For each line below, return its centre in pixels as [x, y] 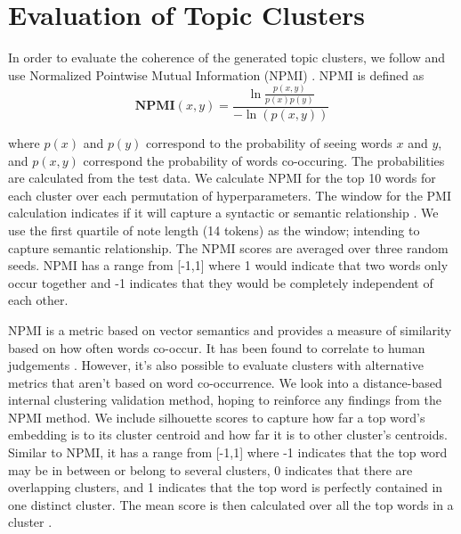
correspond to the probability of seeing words [269, 142]
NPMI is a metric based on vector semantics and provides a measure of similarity [230, 329]
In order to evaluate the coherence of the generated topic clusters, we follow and [227, 58]
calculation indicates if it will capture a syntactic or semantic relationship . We [223, 213]
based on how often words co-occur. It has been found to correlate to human [217, 347]
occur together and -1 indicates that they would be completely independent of [221, 282]
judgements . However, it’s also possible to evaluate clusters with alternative [216, 365]
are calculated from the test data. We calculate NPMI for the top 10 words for [222, 178]
